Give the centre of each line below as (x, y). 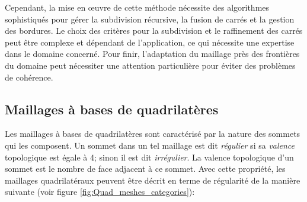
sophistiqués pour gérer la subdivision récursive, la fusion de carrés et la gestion (150, 19)
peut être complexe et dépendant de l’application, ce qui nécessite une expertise (150, 42)
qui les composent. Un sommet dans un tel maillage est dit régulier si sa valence (150, 145)
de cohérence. (29, 77)
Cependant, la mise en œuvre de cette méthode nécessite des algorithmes (137, 7)
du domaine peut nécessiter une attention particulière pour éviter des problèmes (150, 65)
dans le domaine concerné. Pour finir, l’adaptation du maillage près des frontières (152, 54)
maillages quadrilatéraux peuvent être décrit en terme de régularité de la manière (153, 180)
